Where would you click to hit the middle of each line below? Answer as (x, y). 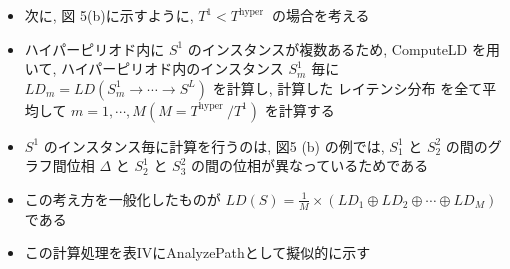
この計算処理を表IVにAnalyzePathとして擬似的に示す (197, 252)
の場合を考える (320, 15)
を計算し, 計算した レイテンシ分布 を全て (347, 87)
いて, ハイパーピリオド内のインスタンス (154, 68)
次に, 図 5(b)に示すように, (109, 15)
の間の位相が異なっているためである (310, 165)
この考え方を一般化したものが (122, 198)
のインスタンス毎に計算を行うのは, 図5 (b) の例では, (214, 145)
